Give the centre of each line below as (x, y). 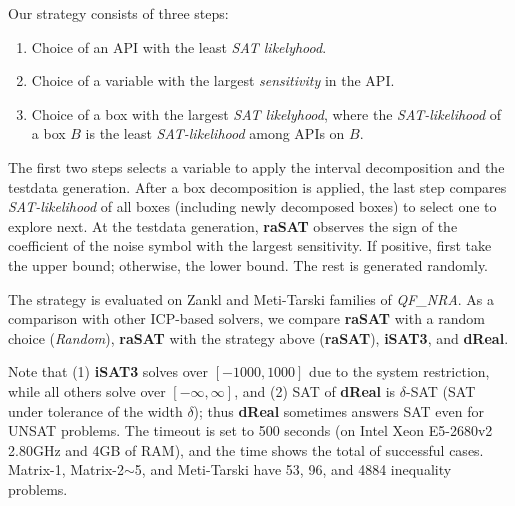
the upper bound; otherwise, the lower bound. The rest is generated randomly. (248, 264)
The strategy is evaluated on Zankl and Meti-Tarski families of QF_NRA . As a (251, 298)
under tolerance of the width (95, 410)
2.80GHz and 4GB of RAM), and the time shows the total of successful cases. (246, 449)
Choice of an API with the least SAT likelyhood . (179, 46)
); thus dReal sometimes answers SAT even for (338, 410)
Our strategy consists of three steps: (118, 13)
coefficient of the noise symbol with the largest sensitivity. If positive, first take (250, 245)
